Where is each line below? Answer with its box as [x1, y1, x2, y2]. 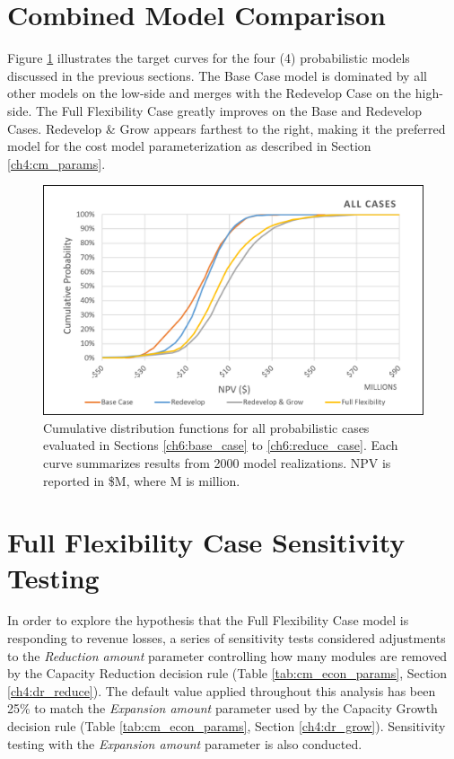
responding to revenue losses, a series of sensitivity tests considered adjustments [7, 629, 446, 648]
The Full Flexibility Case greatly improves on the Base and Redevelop [35, 101, 422, 119]
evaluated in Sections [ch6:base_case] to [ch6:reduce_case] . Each [43, 436, 398, 455]
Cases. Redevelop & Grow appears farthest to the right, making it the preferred [7, 119, 446, 137]
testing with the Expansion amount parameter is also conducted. [7, 734, 362, 753]
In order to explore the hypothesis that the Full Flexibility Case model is [7, 611, 409, 630]
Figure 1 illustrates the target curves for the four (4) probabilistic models [7, 49, 410, 67]
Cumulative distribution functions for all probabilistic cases [43, 418, 370, 437]
